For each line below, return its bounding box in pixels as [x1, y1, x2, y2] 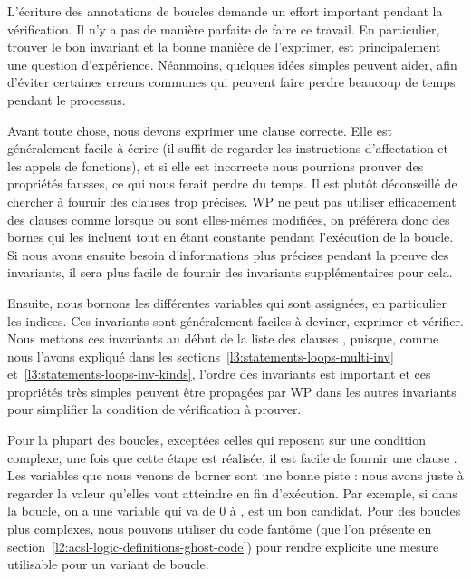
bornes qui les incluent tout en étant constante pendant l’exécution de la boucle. [7, 227, 454, 246]
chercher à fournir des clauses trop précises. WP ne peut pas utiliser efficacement [7, 191, 457, 210]
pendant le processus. [7, 90, 126, 109]
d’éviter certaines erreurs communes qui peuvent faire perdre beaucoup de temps [7, 72, 456, 92]
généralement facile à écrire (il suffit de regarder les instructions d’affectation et [7, 139, 449, 158]
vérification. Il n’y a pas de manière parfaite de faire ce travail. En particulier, [7, 19, 440, 38]
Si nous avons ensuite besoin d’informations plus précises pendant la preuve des [7, 245, 449, 264]
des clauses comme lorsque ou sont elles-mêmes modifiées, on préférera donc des [7, 209, 450, 228]
